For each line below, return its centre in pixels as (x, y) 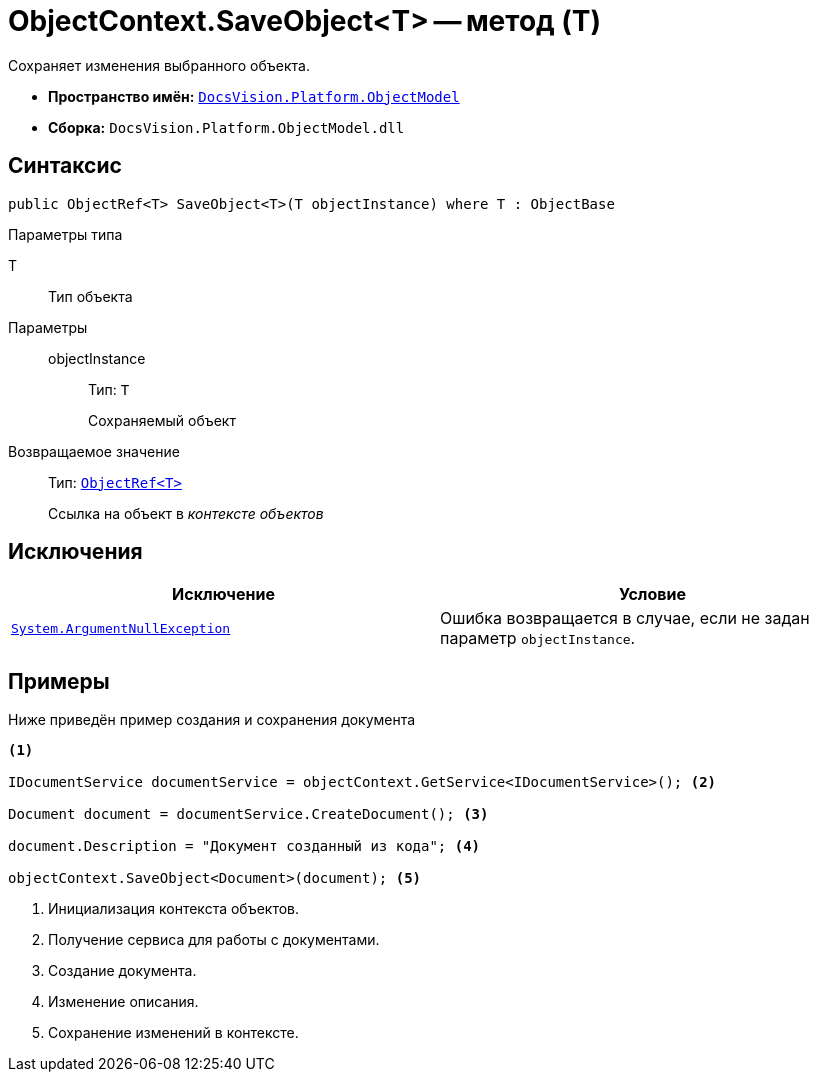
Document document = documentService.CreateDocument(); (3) (248, 814)
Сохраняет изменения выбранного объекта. (159, 65)
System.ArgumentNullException (121, 628)
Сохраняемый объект (162, 420)
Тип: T (109, 389)
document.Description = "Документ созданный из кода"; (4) (244, 846)
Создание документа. (122, 971)
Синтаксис (65, 166)
